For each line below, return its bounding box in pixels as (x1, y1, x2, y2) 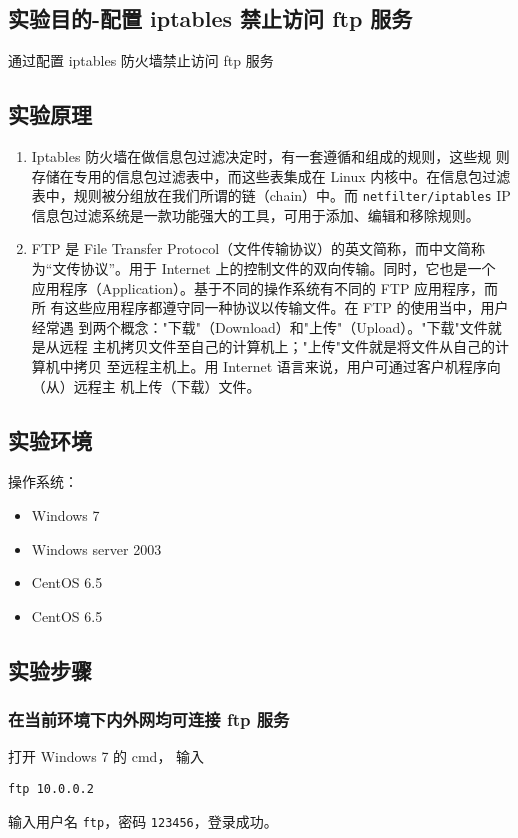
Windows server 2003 (31, 538, 162, 559)
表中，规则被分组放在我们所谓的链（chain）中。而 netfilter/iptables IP (31, 185, 511, 206)
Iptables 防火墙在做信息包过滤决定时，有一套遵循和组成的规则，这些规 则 (31, 146, 510, 166)
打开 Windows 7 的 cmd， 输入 (8, 746, 205, 767)
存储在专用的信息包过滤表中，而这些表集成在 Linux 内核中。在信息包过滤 (31, 165, 511, 186)
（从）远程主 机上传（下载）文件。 (31, 375, 261, 396)
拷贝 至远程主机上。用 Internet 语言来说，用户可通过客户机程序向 (73, 356, 501, 376)
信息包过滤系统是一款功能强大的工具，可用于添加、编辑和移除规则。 (31, 204, 480, 225)
